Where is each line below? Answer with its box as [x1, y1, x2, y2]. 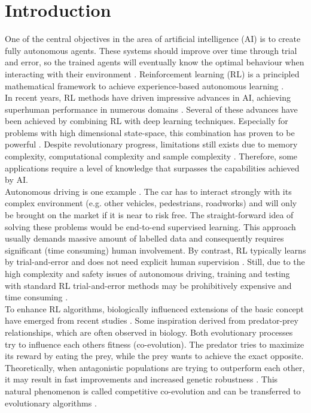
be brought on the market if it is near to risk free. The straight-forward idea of [5, 209, 294, 221]
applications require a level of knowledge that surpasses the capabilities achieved [5, 161, 300, 174]
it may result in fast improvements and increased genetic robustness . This [5, 373, 278, 385]
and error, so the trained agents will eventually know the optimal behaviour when [5, 56, 304, 68]
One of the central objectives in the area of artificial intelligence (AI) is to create [5, 32, 301, 45]
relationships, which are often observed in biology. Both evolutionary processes [5, 325, 293, 338]
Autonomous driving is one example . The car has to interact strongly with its [5, 185, 292, 197]
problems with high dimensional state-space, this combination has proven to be [5, 126, 295, 138]
